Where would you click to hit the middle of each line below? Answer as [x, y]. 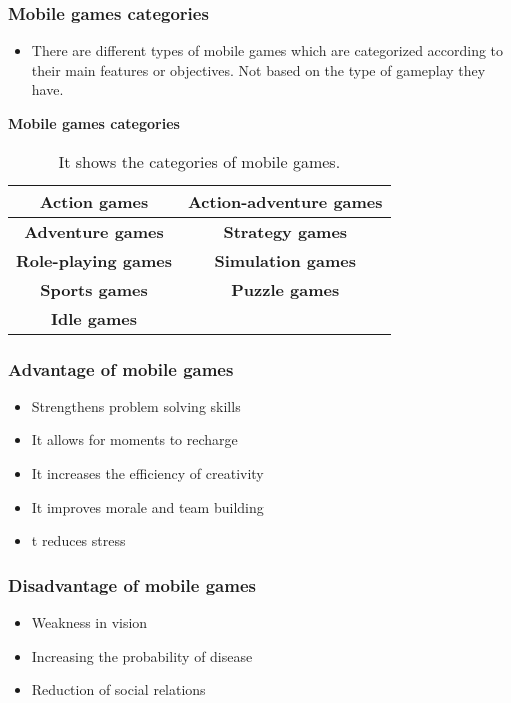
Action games [94, 201]
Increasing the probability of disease [142, 655]
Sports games [94, 289]
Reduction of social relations [118, 689]
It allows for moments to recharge [134, 439]
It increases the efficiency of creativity [147, 473]
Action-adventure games [285, 201]
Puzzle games [285, 289]
